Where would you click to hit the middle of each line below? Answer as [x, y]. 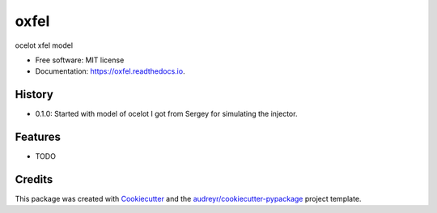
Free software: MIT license [80, 60]
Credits [34, 179]
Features [38, 137]
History [34, 94]
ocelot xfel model [44, 45]
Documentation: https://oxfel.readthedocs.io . [110, 71]
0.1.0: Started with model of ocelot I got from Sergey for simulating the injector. [166, 114]
